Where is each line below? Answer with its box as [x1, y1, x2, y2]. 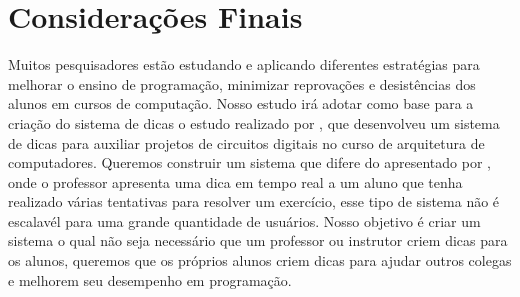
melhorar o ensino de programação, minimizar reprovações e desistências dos [8, 73, 476, 94]
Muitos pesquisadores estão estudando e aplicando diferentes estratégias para [8, 54, 480, 75]
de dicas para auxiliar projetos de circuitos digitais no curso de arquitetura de [8, 132, 485, 153]
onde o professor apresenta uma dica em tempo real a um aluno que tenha [8, 171, 463, 192]
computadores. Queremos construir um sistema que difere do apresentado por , [8, 152, 491, 173]
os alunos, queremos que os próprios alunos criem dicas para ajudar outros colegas [8, 250, 512, 271]
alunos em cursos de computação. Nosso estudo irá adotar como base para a [8, 93, 474, 114]
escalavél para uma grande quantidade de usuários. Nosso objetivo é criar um [8, 210, 481, 231]
